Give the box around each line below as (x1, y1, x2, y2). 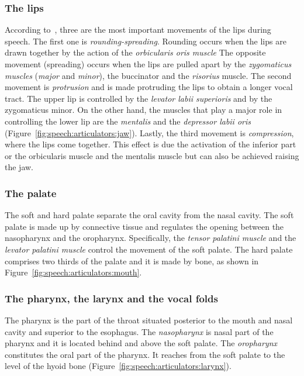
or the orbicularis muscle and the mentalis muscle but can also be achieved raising (5, 149, 299, 161)
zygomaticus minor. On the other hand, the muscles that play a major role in (5, 104, 282, 116)
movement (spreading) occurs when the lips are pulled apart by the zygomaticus (5, 58, 292, 70)
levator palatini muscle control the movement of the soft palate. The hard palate (5, 243, 293, 255)
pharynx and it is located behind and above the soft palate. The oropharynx (5, 337, 278, 349)
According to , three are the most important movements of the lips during (5, 23, 271, 36)
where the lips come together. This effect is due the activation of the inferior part (5, 138, 296, 150)
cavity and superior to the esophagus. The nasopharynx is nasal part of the (5, 325, 274, 337)
